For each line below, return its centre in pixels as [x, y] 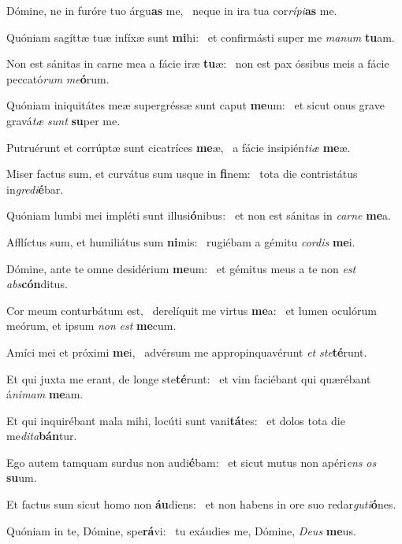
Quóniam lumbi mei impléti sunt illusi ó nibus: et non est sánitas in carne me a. [199, 215]
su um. [22, 477]
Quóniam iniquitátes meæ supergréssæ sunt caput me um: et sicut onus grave [195, 105]
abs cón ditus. [37, 284]
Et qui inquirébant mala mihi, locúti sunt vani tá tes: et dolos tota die [176, 420]
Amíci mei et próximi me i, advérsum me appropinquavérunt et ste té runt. [187, 352]
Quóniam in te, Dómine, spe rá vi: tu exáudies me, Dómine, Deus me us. [181, 530]
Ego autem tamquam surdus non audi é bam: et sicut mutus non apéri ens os [192, 462]
